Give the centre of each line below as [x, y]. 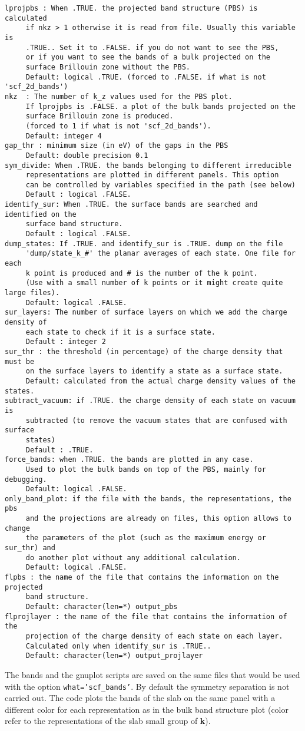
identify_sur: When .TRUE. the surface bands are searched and [131, 205]
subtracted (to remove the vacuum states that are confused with [156, 420]
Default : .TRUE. [59, 450]
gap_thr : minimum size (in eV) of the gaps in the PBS [117, 146]
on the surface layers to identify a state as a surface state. [154, 371]
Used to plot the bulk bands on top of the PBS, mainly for [146, 469]
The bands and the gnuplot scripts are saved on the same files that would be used [152, 674]
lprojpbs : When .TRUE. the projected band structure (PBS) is [131, 8]
